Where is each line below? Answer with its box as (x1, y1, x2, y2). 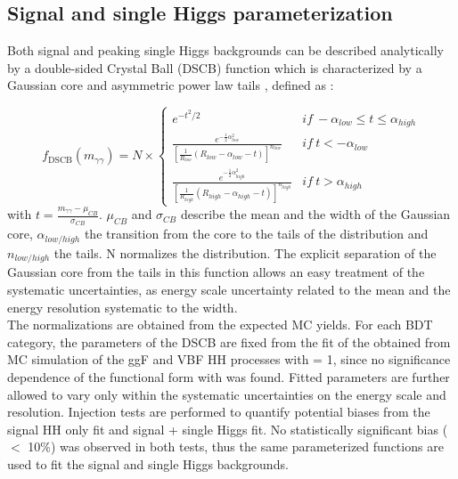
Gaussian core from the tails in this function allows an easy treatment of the (7, 263, 425, 281)
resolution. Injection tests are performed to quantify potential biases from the (7, 402, 430, 421)
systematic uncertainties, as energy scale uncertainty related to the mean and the (7, 280, 451, 298)
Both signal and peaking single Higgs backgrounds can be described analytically (7, 41, 444, 60)
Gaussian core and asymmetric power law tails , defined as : (7, 76, 334, 94)
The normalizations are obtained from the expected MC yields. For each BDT (7, 315, 433, 334)
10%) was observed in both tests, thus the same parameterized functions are (28, 437, 444, 456)
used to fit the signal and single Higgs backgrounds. (7, 454, 289, 473)
